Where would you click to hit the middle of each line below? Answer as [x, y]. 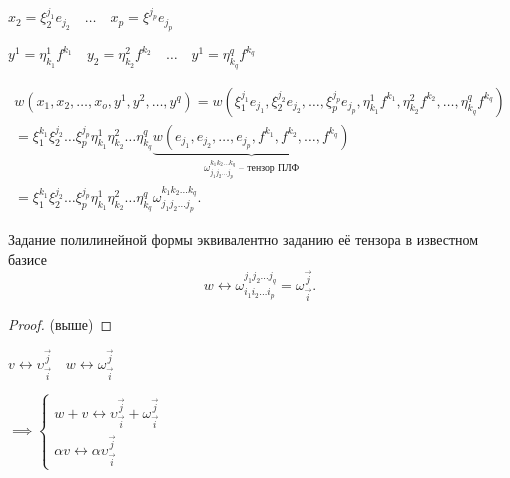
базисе [27, 258]
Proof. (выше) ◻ [60, 323]
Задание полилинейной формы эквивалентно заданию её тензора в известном [243, 239]
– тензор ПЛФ [269, 167]
